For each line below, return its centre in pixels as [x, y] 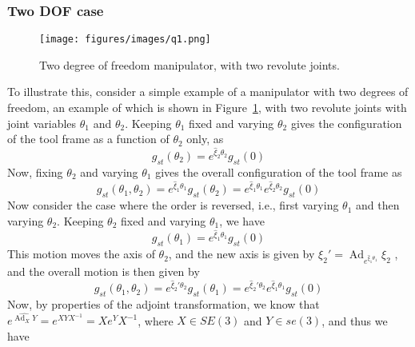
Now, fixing [35, 172]
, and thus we [355, 320]
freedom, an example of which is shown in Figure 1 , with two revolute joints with [207, 108]
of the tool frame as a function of [88, 139]
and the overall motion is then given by [104, 271]
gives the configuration [346, 123]
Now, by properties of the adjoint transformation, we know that [164, 304]
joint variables [42, 123]
